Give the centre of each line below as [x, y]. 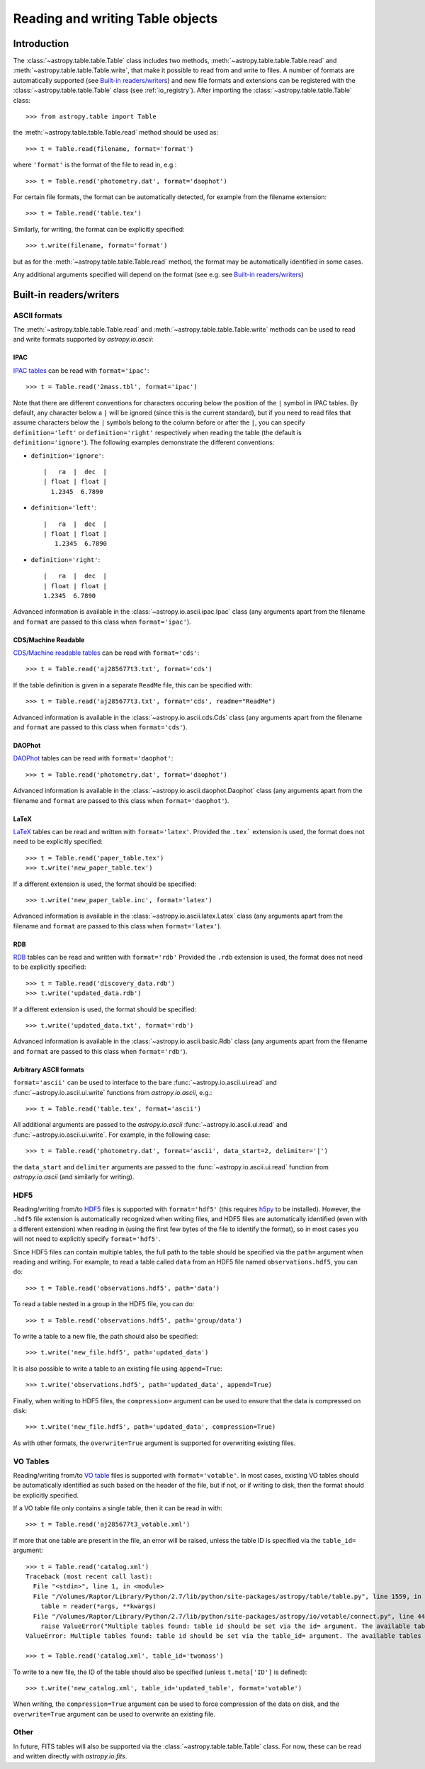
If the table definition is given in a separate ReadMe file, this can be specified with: [133, 685]
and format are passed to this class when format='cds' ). [100, 727]
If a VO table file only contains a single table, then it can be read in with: [118, 1508]
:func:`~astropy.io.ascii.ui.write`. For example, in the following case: [112, 1135]
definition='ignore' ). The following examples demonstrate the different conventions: [144, 442]
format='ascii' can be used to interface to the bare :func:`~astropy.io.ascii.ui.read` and [145, 1083]
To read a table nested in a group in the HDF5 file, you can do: [104, 1304]
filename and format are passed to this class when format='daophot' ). [121, 800]
